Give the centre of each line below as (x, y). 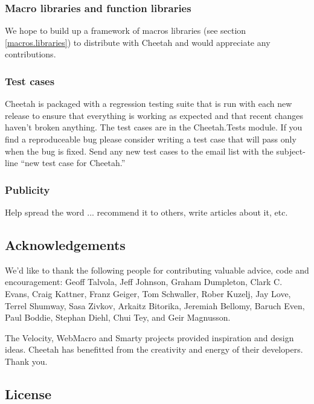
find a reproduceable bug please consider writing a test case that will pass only (151, 139)
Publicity (27, 189)
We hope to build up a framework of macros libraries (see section (126, 30)
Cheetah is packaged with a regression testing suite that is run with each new (149, 104)
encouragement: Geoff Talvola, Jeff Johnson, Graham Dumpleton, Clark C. (144, 282)
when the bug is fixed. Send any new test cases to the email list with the (139, 151)
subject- (291, 151)
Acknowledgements (65, 244)
